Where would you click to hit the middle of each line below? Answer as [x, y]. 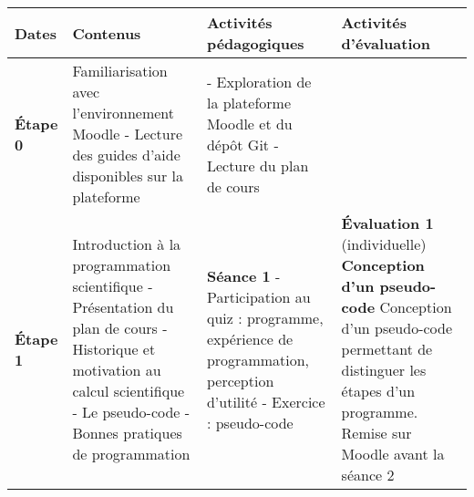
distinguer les [384, 370]
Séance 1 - [243, 275]
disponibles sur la [128, 176]
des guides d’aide [126, 155]
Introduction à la [127, 244]
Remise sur [376, 433]
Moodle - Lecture [128, 134]
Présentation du [123, 307]
